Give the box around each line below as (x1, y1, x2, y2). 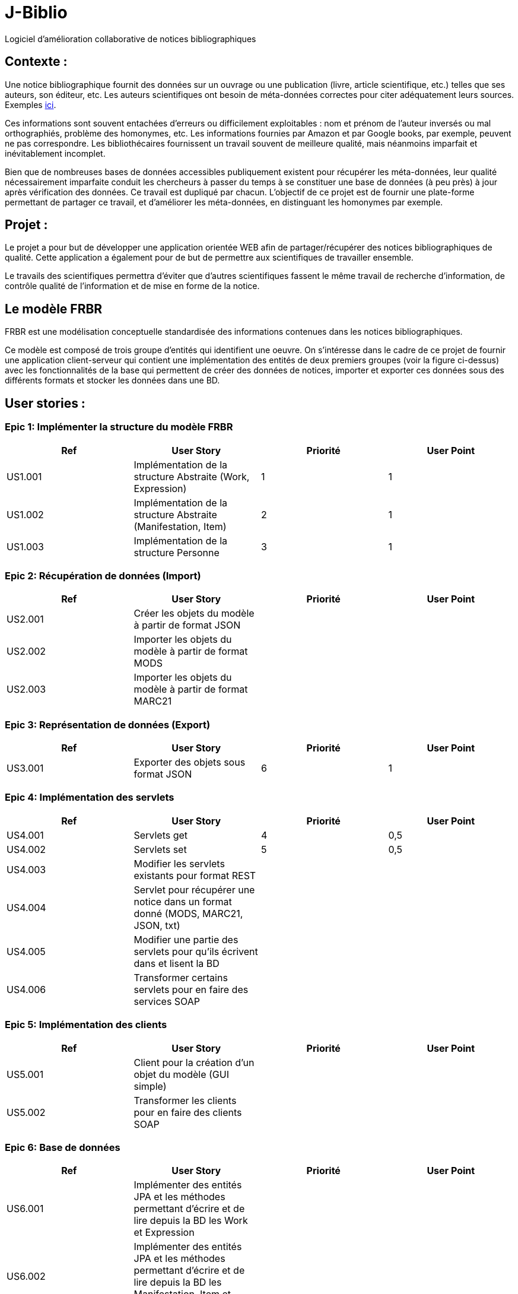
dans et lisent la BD (134, 957, 220, 969)
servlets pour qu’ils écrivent (134, 945, 258, 957)
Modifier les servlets (134, 857, 225, 870)
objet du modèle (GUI (134, 1068, 229, 1080)
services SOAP (134, 995, 201, 1007)
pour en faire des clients (134, 1106, 242, 1118)
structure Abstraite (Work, (134, 470, 250, 483)
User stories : (5, 395, 85, 411)
